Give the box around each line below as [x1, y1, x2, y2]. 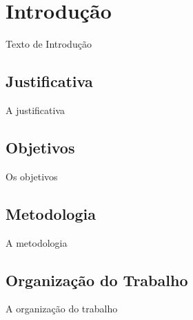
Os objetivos [6, 169, 58, 183]
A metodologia [6, 235, 68, 250]
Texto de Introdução [6, 37, 92, 51]
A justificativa [6, 102, 65, 117]
